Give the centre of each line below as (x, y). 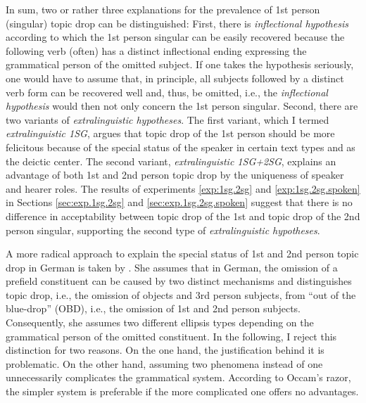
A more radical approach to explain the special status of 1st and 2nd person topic (182, 254)
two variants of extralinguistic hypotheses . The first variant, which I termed (168, 119)
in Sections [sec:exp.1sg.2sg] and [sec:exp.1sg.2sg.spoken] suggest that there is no (179, 202)
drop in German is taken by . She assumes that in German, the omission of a (172, 267)
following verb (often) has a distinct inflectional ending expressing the (156, 50)
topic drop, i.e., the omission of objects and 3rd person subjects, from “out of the (181, 294)
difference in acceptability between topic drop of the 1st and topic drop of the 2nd (183, 216)
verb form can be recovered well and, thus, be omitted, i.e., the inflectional (167, 92)
